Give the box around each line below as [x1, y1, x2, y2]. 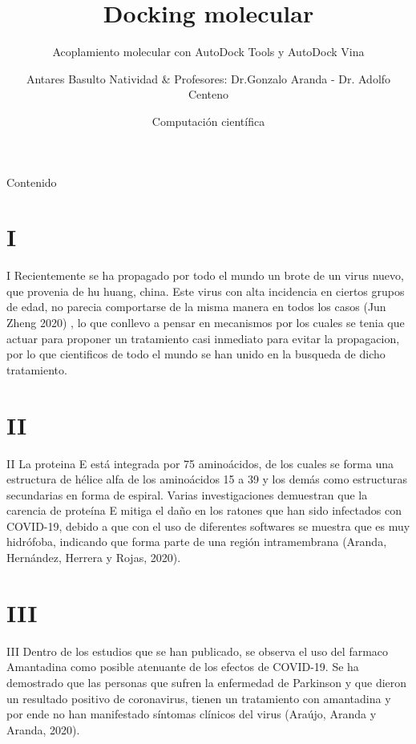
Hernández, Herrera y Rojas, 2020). [6, 549, 181, 566]
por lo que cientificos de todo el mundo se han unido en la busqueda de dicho [6, 346, 386, 362]
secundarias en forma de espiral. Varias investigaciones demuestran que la [6, 486, 368, 503]
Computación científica [151, 112, 265, 129]
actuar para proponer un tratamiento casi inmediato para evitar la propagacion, [6, 330, 400, 346]
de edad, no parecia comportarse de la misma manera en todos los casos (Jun [6, 298, 386, 315]
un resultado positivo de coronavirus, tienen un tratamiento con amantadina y [6, 689, 391, 706]
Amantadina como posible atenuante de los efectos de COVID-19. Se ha [6, 658, 359, 675]
